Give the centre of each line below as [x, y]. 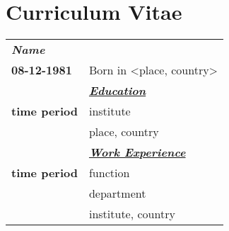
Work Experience [137, 152]
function [109, 173]
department [117, 193]
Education [117, 91]
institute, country [132, 214]
